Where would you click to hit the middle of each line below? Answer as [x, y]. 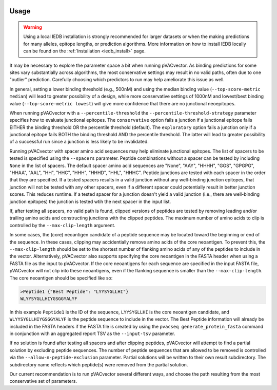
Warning [33, 27]
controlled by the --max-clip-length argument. [62, 225]
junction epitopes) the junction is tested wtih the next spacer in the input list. [90, 201]
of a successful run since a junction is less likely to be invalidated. [79, 142]
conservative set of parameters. [43, 381]
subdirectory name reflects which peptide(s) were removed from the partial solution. [99, 364]
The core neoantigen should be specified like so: [61, 278]
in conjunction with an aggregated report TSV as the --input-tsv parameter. [92, 333]
